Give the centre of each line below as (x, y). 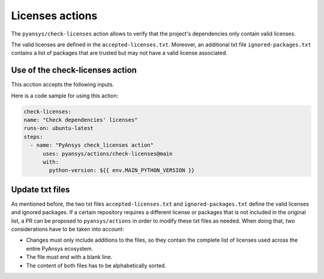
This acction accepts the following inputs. (62, 85)
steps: (33, 136)
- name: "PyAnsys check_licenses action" (92, 145)
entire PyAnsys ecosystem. (60, 248)
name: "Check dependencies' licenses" (81, 120)
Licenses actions (54, 16)
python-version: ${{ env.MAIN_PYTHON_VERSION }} (122, 170)
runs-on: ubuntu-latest (59, 128)
